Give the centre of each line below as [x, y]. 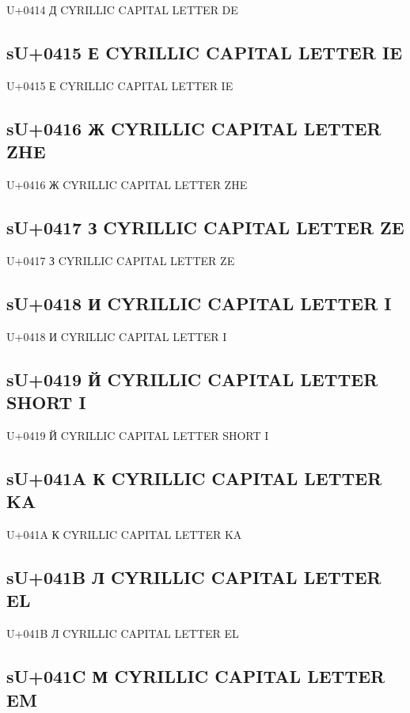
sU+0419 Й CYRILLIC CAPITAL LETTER [192, 379]
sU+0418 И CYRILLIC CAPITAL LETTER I [199, 303]
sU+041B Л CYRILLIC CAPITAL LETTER [194, 576]
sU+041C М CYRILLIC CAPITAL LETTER [196, 676]
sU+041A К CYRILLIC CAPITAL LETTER [194, 478]
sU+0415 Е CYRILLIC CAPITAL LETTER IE [205, 52]
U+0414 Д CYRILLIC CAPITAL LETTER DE [122, 9]
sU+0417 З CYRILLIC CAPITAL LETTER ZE [205, 227]
